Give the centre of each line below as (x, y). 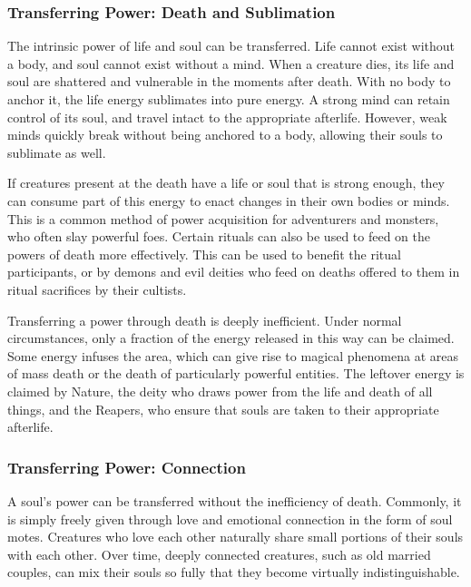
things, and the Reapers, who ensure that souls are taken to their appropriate (223, 409)
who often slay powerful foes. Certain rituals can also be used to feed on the (219, 236)
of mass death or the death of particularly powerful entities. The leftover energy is (236, 373)
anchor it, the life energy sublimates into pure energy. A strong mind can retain (229, 99)
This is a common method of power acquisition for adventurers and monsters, (223, 218)
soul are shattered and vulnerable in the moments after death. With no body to (229, 81)
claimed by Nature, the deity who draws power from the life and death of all (220, 391)
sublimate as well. (57, 152)
